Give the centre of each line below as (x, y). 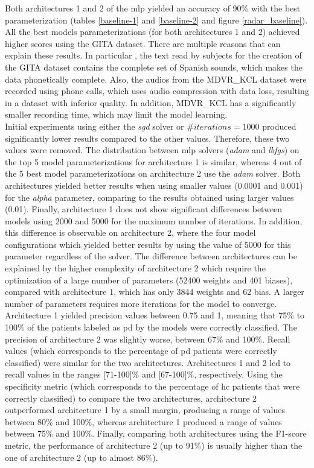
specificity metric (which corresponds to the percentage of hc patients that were (152, 386)
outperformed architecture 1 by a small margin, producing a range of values (145, 410)
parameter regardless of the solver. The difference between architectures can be (151, 256)
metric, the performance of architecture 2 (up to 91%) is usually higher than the (154, 445)
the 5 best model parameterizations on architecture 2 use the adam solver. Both (153, 173)
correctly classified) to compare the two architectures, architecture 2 (131, 398)
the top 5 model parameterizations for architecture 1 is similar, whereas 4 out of (153, 161)
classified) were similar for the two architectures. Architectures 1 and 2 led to (148, 362)
